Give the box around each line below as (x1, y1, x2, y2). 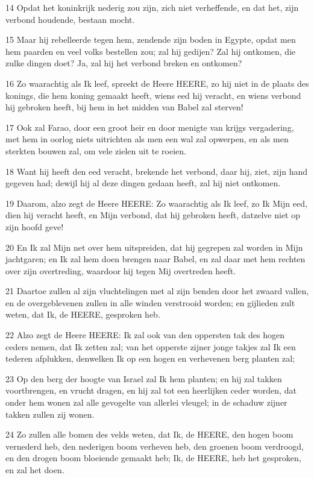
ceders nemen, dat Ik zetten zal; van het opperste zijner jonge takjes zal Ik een (5, 340, 296, 353)
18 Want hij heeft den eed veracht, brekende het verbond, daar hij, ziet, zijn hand (5, 165, 308, 177)
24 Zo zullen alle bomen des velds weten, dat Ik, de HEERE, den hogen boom (5, 428, 294, 441)
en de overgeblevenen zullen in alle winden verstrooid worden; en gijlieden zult (5, 296, 295, 309)
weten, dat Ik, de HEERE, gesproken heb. (5, 308, 160, 321)
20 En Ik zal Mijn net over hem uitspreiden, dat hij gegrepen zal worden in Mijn (5, 241, 303, 253)
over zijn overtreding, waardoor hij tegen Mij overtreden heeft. (5, 264, 236, 277)
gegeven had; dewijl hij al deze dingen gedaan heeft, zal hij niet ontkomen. (5, 177, 281, 189)
